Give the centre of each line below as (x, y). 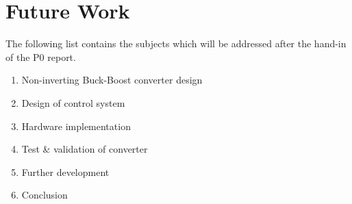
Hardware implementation (76, 126)
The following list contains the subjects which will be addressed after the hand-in (176, 43)
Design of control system (73, 102)
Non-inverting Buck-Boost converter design (112, 80)
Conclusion (45, 195)
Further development (65, 171)
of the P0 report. (41, 56)
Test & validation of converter (85, 149)
